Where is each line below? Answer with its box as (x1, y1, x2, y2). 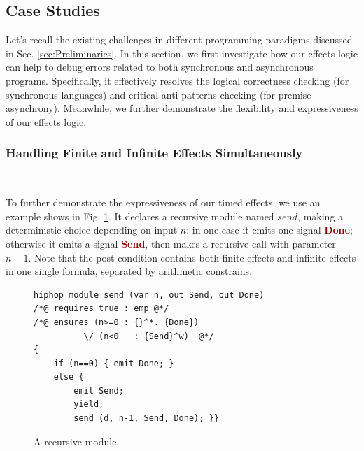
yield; (73, 399, 104, 410)
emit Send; (73, 385, 124, 396)
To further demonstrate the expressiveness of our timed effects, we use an (6, 195, 321, 210)
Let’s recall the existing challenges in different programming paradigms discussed (6, 32, 353, 47)
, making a (297, 208, 344, 223)
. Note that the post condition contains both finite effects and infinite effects (28, 250, 356, 264)
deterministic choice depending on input (6, 222, 178, 237)
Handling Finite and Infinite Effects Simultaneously (6, 144, 303, 162)
